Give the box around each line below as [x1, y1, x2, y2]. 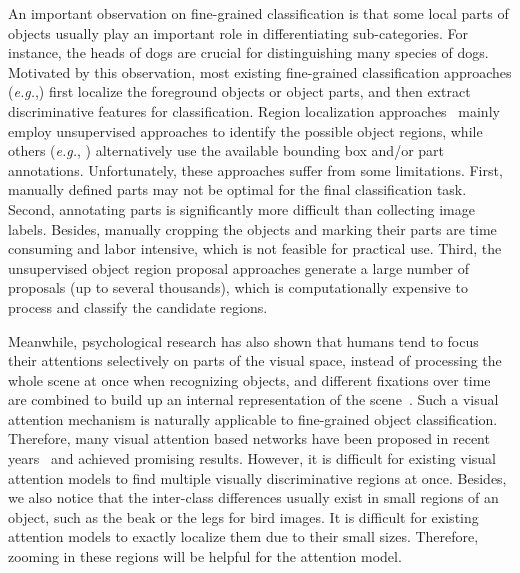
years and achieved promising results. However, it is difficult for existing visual [8, 448, 497, 469]
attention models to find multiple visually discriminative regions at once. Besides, [8, 467, 507, 488]
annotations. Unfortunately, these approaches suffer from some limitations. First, [8, 159, 503, 180]
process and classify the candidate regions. [8, 296, 268, 317]
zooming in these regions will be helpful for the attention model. [8, 546, 402, 567]
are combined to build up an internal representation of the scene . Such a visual [8, 389, 499, 410]
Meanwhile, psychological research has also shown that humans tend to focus [8, 330, 479, 351]
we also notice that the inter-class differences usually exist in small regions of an [8, 487, 499, 508]
